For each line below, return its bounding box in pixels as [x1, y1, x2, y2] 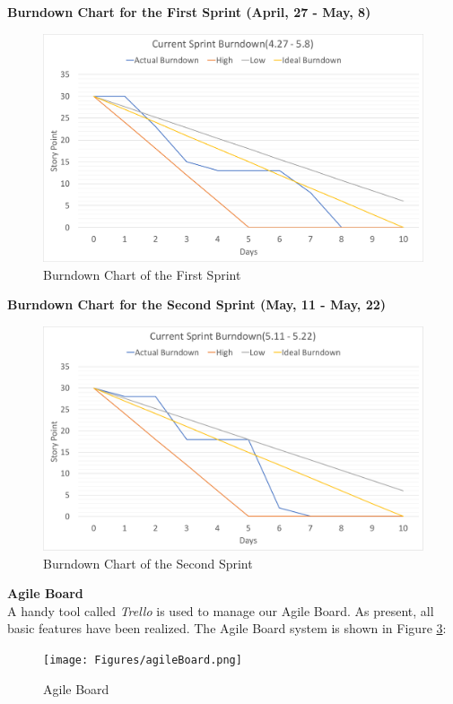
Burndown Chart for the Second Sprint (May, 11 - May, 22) [7, 295, 387, 314]
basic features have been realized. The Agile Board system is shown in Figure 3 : [7, 619, 447, 638]
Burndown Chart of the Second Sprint [43, 553, 253, 572]
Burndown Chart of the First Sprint [43, 265, 241, 283]
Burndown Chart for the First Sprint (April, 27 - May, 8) [7, 3, 371, 21]
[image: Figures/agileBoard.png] [43, 654, 242, 667]
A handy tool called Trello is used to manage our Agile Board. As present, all [7, 601, 434, 620]
